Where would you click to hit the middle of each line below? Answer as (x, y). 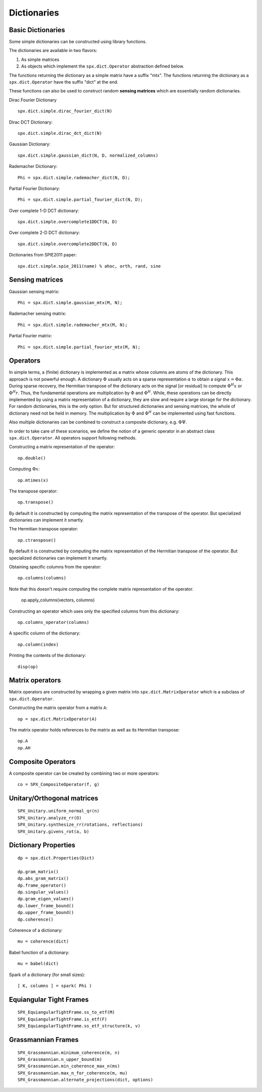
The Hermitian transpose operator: (44, 529)
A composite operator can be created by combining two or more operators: (84, 773)
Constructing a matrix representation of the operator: (62, 447)
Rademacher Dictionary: (33, 166)
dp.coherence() (36, 919)
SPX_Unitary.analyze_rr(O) (50, 818)
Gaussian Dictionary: (30, 144)
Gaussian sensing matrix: (34, 291)
